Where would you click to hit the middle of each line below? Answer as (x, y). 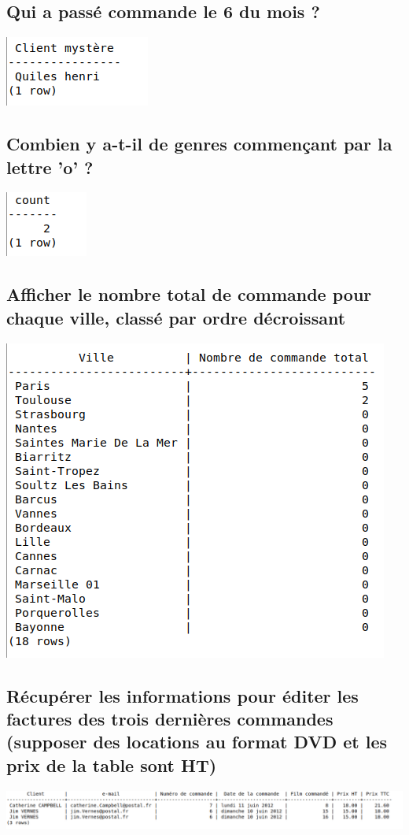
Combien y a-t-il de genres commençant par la (199, 144)
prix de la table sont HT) (112, 764)
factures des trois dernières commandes (170, 718)
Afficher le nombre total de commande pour (189, 294)
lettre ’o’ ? (50, 167)
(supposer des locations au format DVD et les (197, 742)
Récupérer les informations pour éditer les (182, 695)
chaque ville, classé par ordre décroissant (176, 317)
